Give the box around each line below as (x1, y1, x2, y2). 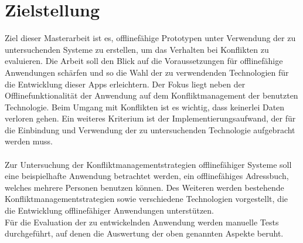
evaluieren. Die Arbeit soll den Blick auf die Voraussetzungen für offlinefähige (5, 55, 283, 67)
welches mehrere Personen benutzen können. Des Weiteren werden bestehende (5, 181, 284, 193)
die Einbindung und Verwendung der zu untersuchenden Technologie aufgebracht (5, 123, 295, 136)
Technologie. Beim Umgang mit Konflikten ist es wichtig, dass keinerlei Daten (5, 100, 285, 113)
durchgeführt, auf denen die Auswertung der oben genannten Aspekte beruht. (5, 227, 284, 239)
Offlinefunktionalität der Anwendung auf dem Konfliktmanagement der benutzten (5, 89, 298, 102)
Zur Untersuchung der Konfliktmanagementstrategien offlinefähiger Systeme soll (5, 158, 292, 170)
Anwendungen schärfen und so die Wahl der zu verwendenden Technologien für (5, 66, 289, 78)
